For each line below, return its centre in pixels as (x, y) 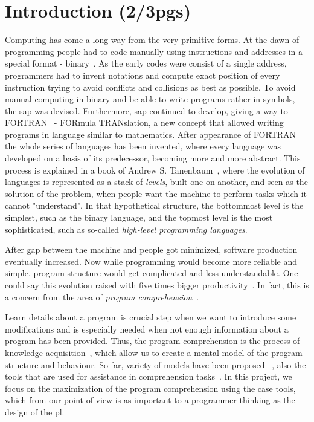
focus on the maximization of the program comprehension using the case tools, (150, 388)
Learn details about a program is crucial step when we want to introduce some (151, 317)
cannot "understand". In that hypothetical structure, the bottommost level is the (154, 205)
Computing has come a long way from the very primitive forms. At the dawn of (152, 40)
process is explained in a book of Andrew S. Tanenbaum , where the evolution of (155, 170)
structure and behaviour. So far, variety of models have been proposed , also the (155, 364)
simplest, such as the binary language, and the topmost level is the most (139, 217)
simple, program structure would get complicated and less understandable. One (152, 273)
